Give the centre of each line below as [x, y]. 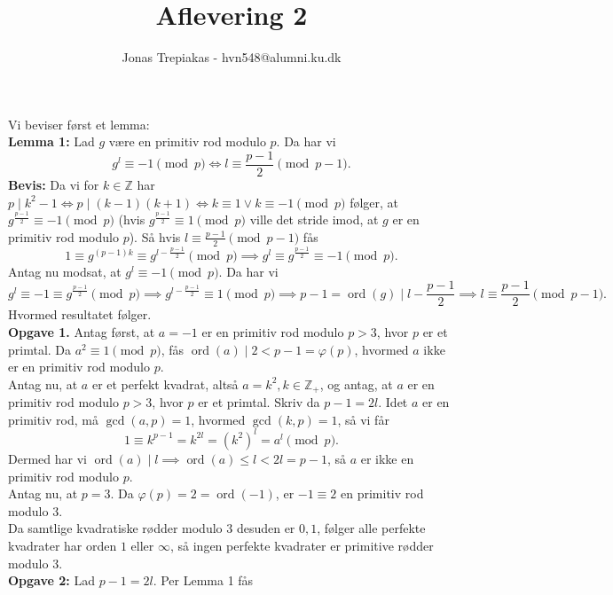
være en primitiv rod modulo [187, 141]
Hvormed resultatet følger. [80, 314]
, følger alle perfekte [371, 528]
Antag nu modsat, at [65, 271]
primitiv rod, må [53, 419]
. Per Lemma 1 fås [203, 580]
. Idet [393, 402]
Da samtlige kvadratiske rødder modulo [115, 528]
